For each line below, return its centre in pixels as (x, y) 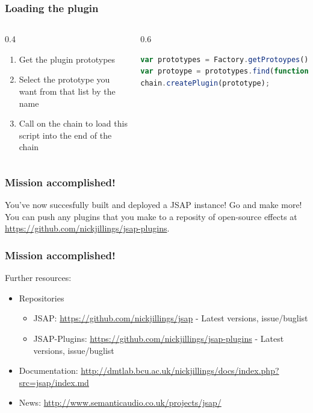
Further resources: (38, 278)
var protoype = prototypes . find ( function (225, 71)
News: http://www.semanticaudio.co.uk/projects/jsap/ (120, 402)
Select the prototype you (64, 79)
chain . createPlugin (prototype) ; (205, 83)
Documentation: (48, 370)
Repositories (42, 298)
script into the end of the (65, 135)
